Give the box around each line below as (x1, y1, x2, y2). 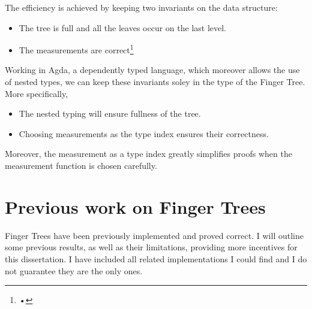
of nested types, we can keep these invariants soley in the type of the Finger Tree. (5, 75, 305, 88)
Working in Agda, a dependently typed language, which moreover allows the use (5, 63, 300, 76)
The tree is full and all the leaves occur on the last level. (19, 21, 227, 34)
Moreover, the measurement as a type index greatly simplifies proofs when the (5, 147, 292, 160)
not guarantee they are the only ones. (5, 264, 143, 277)
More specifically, (5, 87, 68, 99)
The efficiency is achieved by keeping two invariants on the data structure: (5, 1, 278, 13)
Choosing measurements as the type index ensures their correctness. (19, 127, 269, 140)
